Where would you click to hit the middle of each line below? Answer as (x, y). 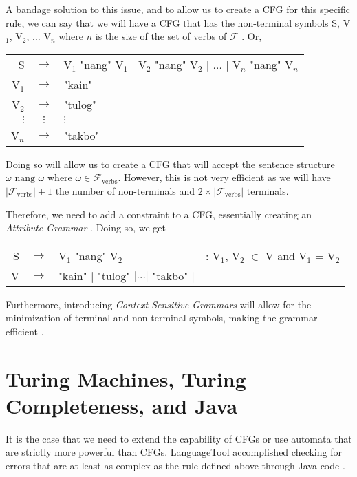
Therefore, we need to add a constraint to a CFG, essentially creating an (159, 214)
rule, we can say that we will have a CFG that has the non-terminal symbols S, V (178, 22)
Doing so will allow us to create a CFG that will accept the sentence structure (170, 163)
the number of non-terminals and (125, 190)
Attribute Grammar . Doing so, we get (86, 227)
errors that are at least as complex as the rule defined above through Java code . (175, 466)
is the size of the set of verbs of (161, 36)
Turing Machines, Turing (126, 378)
